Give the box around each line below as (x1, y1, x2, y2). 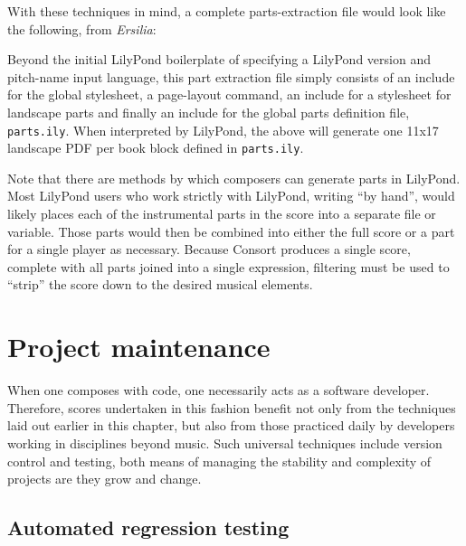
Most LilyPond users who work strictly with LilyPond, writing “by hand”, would (7, 186, 455, 205)
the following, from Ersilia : (7, 19, 157, 38)
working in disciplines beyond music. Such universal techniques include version (7, 433, 442, 452)
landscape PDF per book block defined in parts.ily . (7, 138, 304, 157)
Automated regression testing (7, 513, 290, 541)
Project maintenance (7, 328, 271, 365)
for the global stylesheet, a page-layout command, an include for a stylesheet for (7, 85, 452, 104)
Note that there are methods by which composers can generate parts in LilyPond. (7, 168, 461, 187)
